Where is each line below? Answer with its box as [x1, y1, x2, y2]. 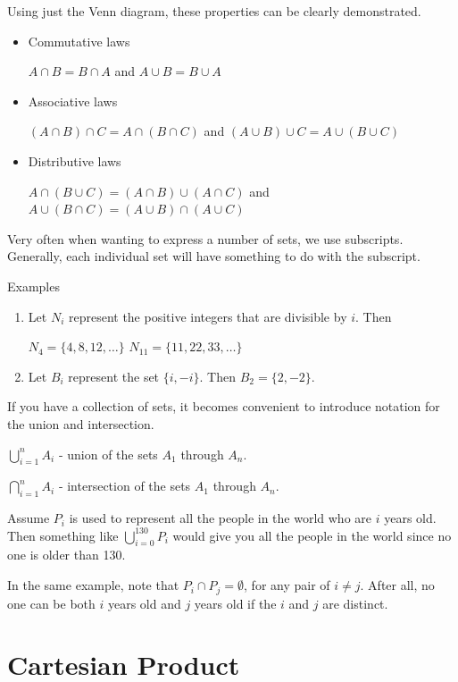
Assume [7, 509, 50, 527]
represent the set [68, 366, 160, 385]
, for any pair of [244, 576, 330, 594]
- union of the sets [58, 444, 158, 463]
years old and [107, 594, 181, 612]
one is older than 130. [7, 545, 126, 564]
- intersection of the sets [58, 476, 191, 495]
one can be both [7, 594, 96, 612]
